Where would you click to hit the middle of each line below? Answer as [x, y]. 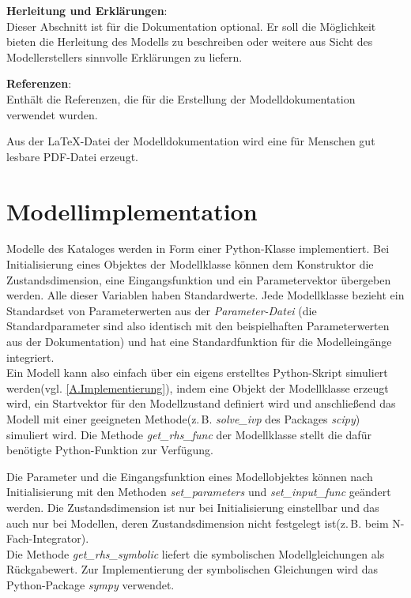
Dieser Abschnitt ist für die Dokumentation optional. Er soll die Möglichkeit [191, 26]
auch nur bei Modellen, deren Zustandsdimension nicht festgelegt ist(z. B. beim [198, 523]
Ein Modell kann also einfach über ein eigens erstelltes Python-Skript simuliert [197, 372]
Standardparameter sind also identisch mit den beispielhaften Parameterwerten [198, 326]
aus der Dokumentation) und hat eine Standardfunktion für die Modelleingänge [199, 342]
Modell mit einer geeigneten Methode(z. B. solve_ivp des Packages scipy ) [183, 419]
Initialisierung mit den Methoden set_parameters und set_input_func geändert [199, 492]
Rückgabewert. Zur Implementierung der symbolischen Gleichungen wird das [192, 569]
